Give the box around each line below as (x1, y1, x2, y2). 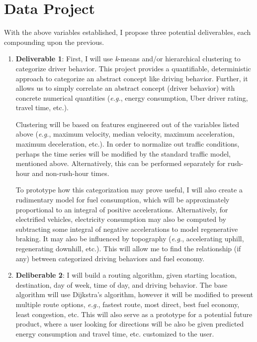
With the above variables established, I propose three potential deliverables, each (4, 27, 251, 37)
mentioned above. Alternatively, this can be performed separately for (15, 158, 226, 169)
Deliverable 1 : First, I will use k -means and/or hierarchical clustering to (15, 53, 241, 64)
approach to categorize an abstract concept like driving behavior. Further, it (15, 73, 248, 83)
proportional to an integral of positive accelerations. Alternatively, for (15, 204, 228, 214)
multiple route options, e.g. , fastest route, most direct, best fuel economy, (15, 299, 240, 309)
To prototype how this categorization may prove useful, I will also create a (15, 184, 243, 195)
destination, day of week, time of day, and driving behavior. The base (15, 279, 228, 290)
